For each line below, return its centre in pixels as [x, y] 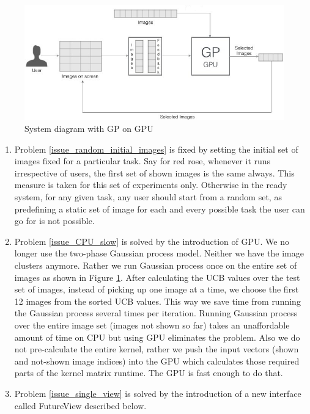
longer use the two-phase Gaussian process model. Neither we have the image [159, 253]
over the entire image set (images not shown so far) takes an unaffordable [152, 325]
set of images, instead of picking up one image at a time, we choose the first [157, 289]
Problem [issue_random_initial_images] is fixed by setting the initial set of [156, 149]
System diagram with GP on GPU [89, 129]
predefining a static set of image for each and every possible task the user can [160, 209]
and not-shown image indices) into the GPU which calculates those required [157, 361]
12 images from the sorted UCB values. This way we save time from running [157, 301]
